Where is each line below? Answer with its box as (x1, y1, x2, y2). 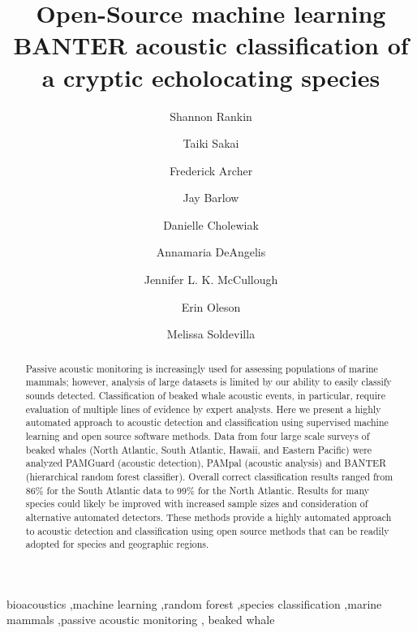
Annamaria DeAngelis (156, 243, 266, 261)
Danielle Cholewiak (163, 216, 259, 233)
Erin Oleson (181, 298, 241, 315)
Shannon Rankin (170, 107, 252, 124)
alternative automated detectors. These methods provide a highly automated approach (25, 510, 392, 523)
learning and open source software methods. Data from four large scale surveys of (25, 428, 370, 442)
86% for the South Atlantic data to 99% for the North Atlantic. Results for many (25, 483, 370, 497)
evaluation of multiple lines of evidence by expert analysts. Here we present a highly (25, 402, 381, 416)
